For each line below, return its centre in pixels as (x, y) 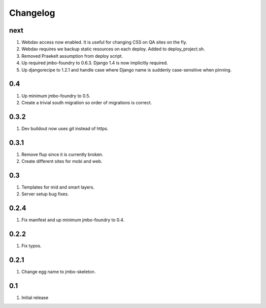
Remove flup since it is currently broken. (62, 154)
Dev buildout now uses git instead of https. (65, 128)
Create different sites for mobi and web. (62, 161)
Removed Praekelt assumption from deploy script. (72, 56)
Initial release (35, 298)
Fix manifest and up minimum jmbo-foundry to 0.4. (73, 220)
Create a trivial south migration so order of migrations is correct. (87, 102)
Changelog (32, 13)
